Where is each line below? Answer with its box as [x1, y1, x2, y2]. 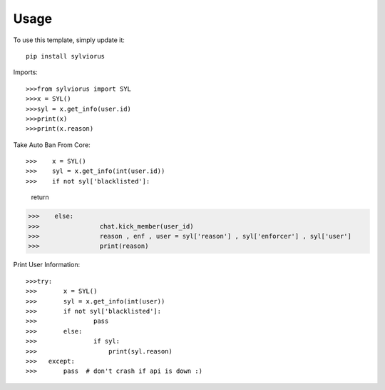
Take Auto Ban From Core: [13, 140, 91, 149]
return [31, 193, 49, 201]
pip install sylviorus [26, 52, 106, 60]
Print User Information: [13, 261, 81, 269]
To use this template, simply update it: [13, 36, 125, 44]
